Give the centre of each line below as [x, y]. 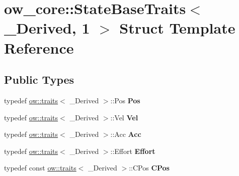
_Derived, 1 [47, 28]
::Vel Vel [124, 117]
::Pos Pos [125, 100]
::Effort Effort [133, 151]
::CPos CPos [149, 168]
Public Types [39, 79]
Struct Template [177, 28]
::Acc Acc [126, 134]
